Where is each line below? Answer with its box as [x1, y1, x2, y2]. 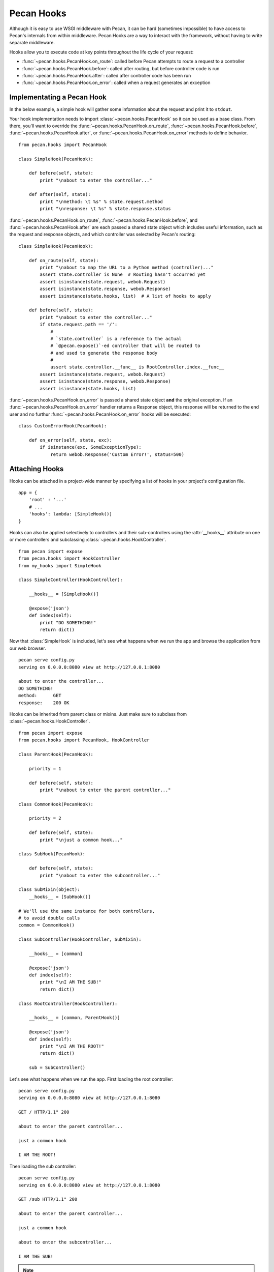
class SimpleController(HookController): [18, 577, 123, 583]
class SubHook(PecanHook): [18, 851, 86, 857]
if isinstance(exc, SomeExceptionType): [40, 444, 142, 450]
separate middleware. [9, 40, 55, 46]
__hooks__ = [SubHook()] [28, 893, 91, 900]
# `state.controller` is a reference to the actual [50, 336, 182, 341]
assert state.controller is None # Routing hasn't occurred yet [40, 272, 206, 277]
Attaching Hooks [9, 465, 64, 473]
